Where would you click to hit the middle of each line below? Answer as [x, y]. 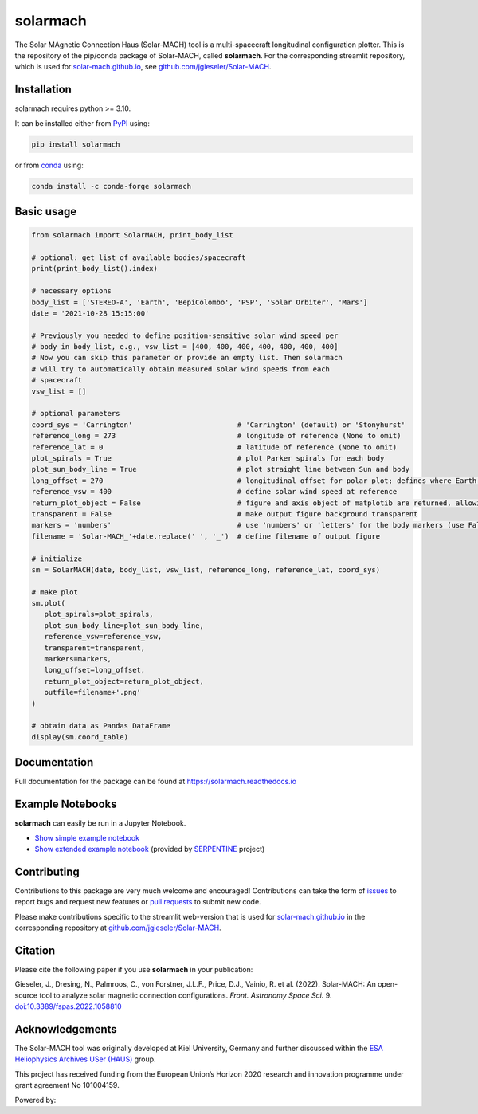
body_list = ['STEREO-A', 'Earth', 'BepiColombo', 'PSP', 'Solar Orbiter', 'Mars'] [200, 302]
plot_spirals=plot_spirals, [99, 614]
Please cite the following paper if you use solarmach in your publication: [134, 969]
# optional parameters [76, 414]
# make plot [55, 592]
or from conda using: [49, 165]
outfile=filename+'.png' [92, 692]
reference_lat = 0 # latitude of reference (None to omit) [214, 447]
